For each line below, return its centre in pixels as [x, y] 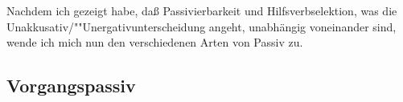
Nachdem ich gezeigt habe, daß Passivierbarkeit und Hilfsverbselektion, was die [202, 10]
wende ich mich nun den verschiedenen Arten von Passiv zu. [155, 42]
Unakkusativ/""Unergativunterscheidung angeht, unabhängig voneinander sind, [201, 26]
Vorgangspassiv [71, 86]
